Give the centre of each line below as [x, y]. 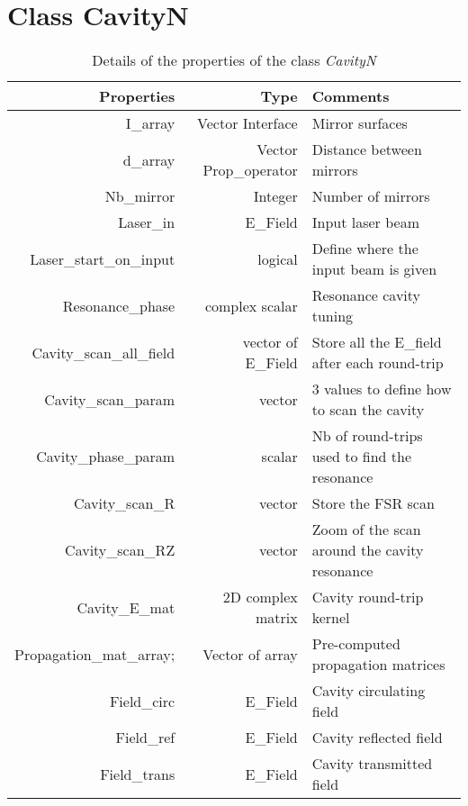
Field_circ [142, 701]
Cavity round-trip [368, 597]
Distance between [367, 149]
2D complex [260, 597]
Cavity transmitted [372, 764]
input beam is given [374, 269]
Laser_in [147, 222]
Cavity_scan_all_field [103, 352]
